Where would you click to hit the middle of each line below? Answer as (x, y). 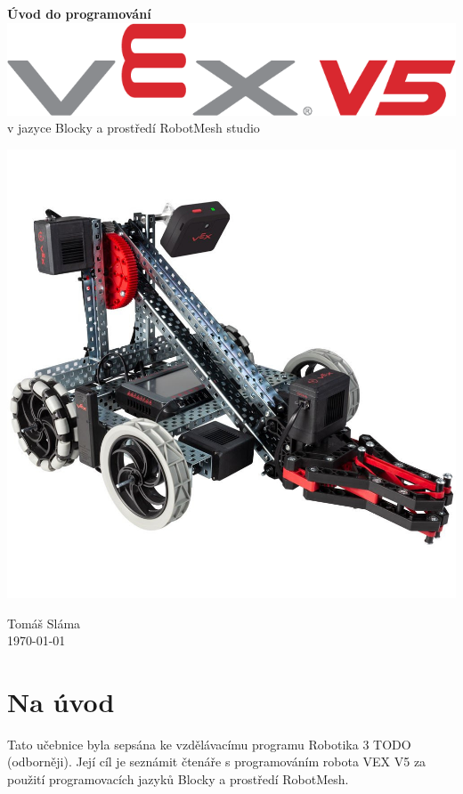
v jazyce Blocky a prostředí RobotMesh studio (134, 128)
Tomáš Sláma (44, 623)
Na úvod (61, 701)
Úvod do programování (79, 13)
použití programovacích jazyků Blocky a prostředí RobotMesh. (178, 779)
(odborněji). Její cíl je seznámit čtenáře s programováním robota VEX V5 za (217, 762)
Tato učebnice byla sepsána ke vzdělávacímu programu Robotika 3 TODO (209, 744)
